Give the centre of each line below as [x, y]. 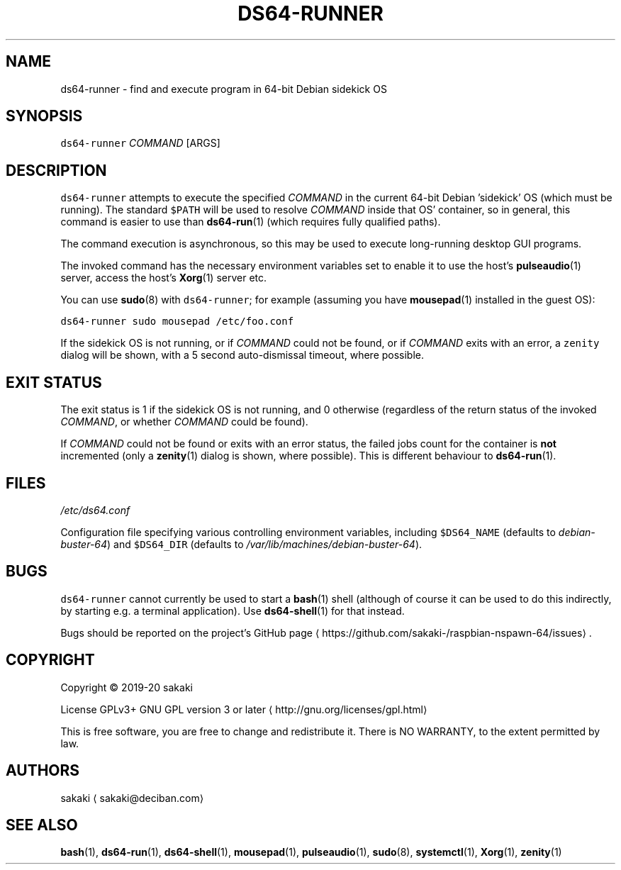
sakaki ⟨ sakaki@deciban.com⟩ [132, 798]
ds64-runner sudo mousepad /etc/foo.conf [177, 322]
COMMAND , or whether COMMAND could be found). [184, 422]
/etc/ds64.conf [95, 510]
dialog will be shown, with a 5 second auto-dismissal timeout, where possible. [242, 355]
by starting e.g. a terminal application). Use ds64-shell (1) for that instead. [233, 610]
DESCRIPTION [56, 170]
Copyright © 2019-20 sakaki [127, 687]
